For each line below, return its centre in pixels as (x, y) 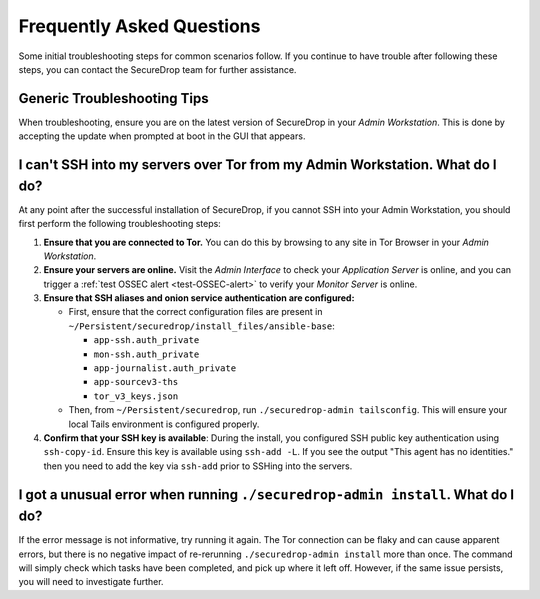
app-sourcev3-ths (136, 382)
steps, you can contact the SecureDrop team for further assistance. (157, 69)
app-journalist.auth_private (165, 368)
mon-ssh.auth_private (146, 354)
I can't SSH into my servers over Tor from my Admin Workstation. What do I (257, 165)
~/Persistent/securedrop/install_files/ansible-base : (201, 326)
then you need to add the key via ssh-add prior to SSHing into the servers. (198, 466)
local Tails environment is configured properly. (164, 424)
